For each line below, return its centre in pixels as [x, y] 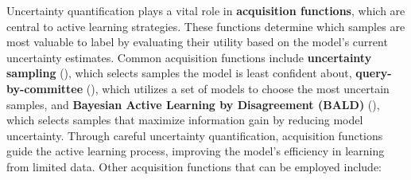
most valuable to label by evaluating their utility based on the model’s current [197, 42]
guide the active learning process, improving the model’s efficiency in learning [196, 151]
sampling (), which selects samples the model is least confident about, [179, 73]
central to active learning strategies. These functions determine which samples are [206, 26]
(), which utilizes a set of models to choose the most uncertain [238, 88]
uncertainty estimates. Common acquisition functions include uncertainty [189, 57]
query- [374, 73]
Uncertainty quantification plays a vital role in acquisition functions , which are [206, 10]
